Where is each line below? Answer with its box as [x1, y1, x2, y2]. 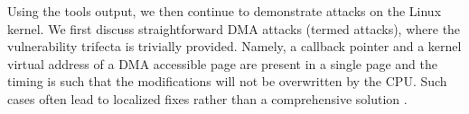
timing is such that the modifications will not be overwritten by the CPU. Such [7, 72, 447, 91]
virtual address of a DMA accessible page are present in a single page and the [7, 54, 437, 73]
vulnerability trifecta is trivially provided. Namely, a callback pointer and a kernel [7, 37, 462, 56]
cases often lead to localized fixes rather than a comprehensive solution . [7, 89, 408, 108]
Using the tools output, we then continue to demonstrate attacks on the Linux [7, 2, 442, 20]
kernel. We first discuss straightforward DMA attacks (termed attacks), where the [7, 19, 461, 38]
